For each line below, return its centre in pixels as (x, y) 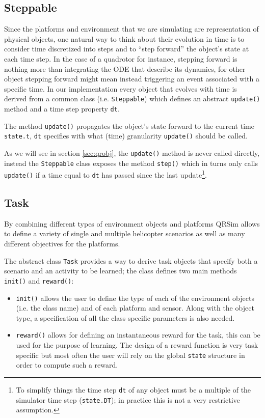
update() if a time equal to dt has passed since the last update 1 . (105, 174)
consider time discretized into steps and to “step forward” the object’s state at (127, 49)
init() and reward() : (39, 280)
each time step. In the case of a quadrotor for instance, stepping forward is (121, 58)
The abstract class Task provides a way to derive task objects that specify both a (131, 260)
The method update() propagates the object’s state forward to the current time (129, 126)
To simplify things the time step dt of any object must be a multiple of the (134, 389)
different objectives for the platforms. (62, 243)
